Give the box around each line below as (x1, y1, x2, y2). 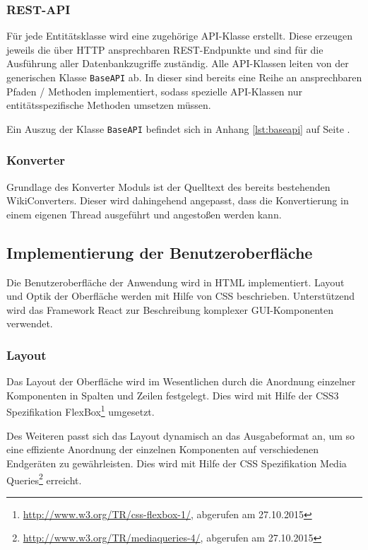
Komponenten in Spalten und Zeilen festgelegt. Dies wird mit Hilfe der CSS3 (6, 387, 339, 402)
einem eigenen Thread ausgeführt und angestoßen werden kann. (6, 206, 282, 221)
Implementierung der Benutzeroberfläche (6, 241, 313, 263)
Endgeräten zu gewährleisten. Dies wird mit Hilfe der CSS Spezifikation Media (6, 455, 347, 470)
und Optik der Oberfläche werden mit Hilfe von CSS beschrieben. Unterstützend (6, 288, 355, 303)
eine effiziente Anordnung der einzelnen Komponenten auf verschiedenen (6, 442, 319, 457)
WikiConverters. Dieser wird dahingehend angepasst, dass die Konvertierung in (6, 193, 349, 208)
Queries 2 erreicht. (6, 470, 82, 487)
